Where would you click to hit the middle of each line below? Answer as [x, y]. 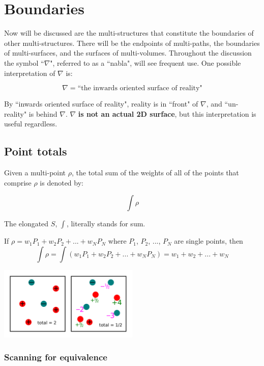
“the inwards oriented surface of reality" [140, 88]
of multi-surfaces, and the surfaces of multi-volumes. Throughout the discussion [128, 53]
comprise [18, 182]
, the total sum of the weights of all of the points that [155, 173]
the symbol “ [24, 62]
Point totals [36, 151]
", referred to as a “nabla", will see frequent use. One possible [145, 62]
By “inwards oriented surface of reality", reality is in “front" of [101, 104]
